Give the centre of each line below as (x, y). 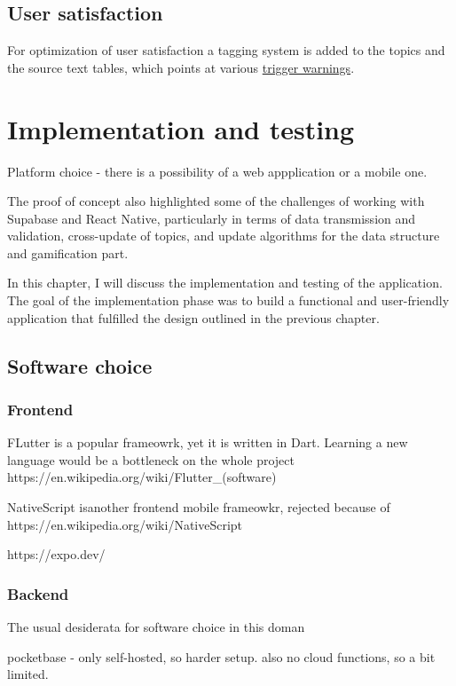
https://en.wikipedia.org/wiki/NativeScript (125, 524)
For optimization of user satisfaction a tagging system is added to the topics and (226, 50)
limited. (28, 674)
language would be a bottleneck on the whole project (151, 459)
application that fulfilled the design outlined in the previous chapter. (193, 317)
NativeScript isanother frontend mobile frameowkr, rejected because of (199, 507)
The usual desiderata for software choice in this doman (156, 627)
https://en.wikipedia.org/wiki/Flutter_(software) (142, 477)
